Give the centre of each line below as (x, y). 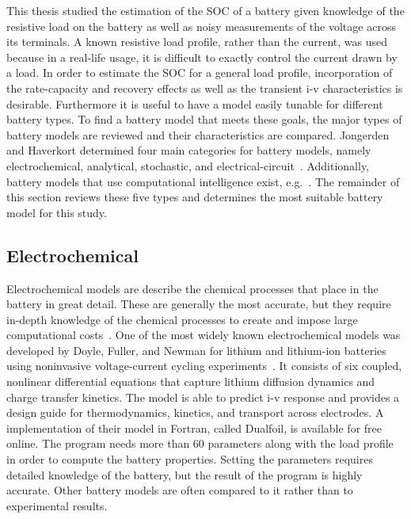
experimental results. (57, 505)
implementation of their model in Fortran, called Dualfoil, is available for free (194, 427)
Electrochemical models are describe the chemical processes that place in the (192, 288)
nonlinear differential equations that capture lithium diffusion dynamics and (191, 382)
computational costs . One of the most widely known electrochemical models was (204, 335)
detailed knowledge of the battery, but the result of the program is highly (185, 474)
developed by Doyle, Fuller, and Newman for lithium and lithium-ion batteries (196, 350)
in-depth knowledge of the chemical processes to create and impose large (182, 319)
